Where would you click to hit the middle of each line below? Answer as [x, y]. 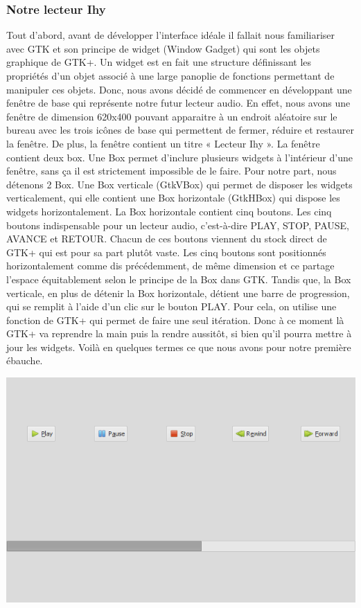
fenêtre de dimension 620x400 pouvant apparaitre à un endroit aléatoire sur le [172, 116]
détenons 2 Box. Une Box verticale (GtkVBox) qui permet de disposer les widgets [179, 184]
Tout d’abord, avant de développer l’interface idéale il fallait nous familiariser [171, 35]
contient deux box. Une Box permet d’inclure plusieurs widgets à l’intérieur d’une [179, 157]
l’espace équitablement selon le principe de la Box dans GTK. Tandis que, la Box [179, 279]
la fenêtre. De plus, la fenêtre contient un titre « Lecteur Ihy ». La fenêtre [163, 143]
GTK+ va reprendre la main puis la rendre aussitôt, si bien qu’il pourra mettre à [179, 333]
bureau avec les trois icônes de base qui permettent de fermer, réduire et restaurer [180, 130]
